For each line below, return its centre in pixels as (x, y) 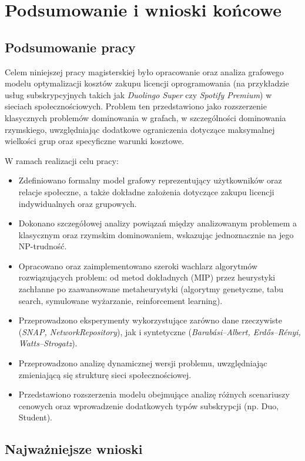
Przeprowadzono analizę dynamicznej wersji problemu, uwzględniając (143, 363)
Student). (35, 417)
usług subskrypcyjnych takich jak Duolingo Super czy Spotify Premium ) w (138, 94)
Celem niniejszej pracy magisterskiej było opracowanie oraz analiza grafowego (144, 71)
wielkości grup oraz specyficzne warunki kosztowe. (95, 141)
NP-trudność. (43, 246)
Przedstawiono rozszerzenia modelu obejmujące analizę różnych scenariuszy (154, 394)
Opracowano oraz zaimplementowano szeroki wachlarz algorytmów (138, 265)
